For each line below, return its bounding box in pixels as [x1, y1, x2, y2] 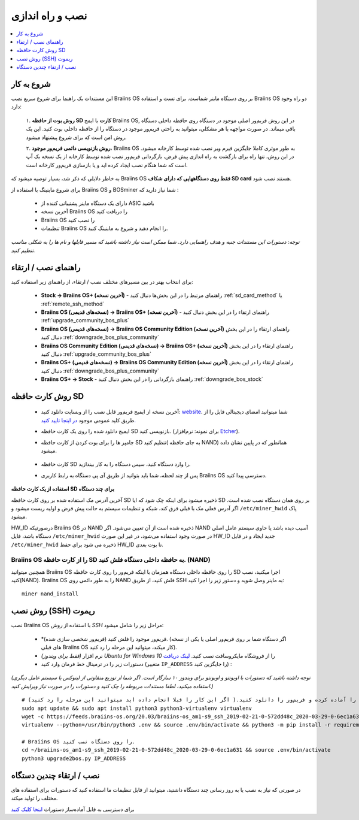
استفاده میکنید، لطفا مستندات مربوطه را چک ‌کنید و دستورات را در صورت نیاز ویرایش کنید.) [11, 682, 214, 689]
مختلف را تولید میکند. [11, 794, 58, 802]
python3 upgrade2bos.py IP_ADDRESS [22, 755, 126, 762]
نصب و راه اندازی [11, 9, 87, 22]
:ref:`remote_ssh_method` [41, 300, 105, 307]
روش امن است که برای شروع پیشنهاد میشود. [26, 134, 127, 141]
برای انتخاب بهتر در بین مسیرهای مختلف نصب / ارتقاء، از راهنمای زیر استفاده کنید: [11, 278, 194, 285]
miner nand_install [22, 591, 79, 597]
